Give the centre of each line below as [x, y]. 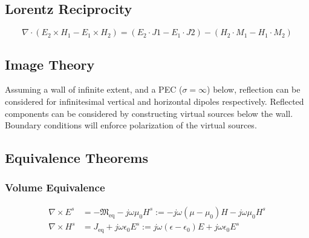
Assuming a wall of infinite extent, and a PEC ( [94, 89]
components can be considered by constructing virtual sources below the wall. [149, 113]
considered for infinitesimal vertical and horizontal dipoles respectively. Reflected [154, 101]
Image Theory [50, 64]
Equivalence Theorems [76, 158]
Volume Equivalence [55, 187]
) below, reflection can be [254, 89]
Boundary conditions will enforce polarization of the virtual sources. [131, 125]
